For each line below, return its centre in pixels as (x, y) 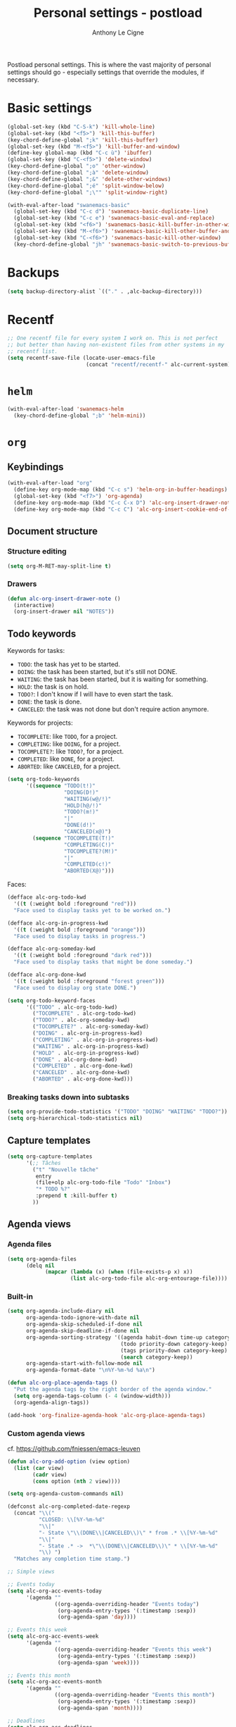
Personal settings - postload (118, 13)
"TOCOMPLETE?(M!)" (91, 851)
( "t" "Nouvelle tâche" (66, 1170)
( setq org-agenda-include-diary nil (61, 1311)
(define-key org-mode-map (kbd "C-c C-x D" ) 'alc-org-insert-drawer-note (124, 503)
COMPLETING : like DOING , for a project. (69, 744)
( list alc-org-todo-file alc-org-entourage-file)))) (149, 1279)
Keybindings (36, 467)
